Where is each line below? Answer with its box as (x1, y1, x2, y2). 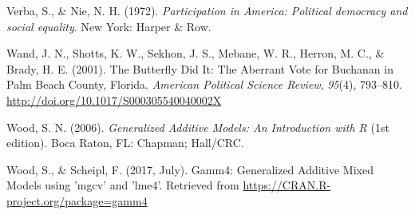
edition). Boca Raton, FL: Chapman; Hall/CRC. (6, 134, 244, 151)
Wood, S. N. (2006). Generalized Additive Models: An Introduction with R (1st (6, 118, 389, 135)
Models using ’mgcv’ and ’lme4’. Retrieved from (6, 177, 239, 193)
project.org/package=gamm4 (6, 192, 148, 209)
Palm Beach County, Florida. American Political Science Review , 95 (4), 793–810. (6, 76, 402, 93)
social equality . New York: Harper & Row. (6, 18, 211, 34)
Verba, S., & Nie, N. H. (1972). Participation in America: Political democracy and (6, 2, 408, 18)
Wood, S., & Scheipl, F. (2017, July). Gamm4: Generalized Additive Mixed (6, 161, 373, 177)
